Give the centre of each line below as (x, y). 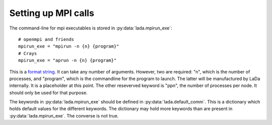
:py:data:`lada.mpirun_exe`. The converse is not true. (64, 115)
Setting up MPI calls (52, 13)
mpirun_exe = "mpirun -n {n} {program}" (69, 46)
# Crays (28, 53)
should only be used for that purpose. (48, 92)
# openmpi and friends (46, 39)
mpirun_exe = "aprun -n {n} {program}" (67, 60)
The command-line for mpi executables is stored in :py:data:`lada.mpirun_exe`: (91, 28)
